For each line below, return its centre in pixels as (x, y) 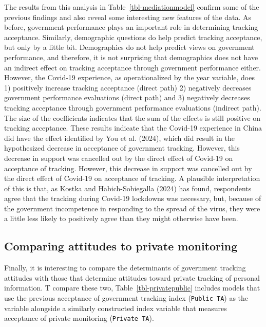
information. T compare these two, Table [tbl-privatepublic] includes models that (132, 288)
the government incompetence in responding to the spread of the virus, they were (132, 208)
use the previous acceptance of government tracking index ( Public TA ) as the (126, 298)
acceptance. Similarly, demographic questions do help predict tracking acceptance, (133, 37)
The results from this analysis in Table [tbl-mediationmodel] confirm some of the (132, 7)
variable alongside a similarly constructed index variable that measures (116, 308)
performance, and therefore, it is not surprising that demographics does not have (131, 57)
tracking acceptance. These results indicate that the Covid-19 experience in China (133, 128)
